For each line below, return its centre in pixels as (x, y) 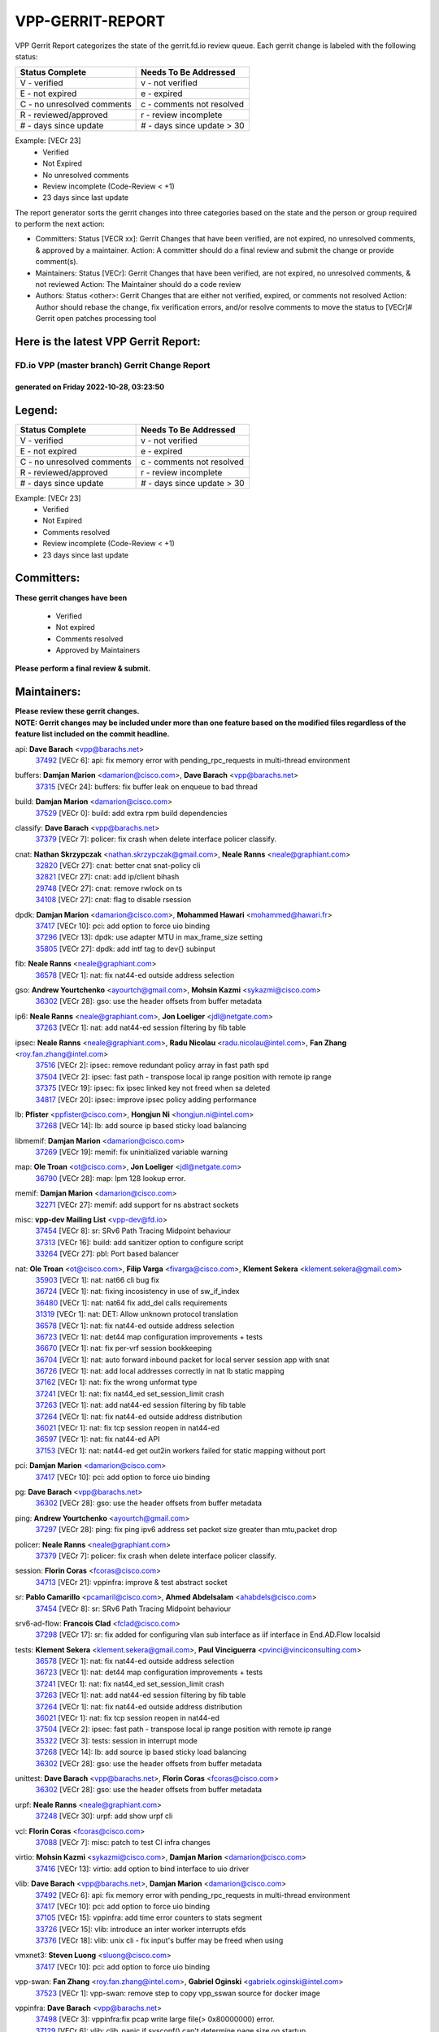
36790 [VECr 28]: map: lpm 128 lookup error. (111, 1178)
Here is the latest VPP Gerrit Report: (108, 342)
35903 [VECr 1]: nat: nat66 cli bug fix (98, 1279)
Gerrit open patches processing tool (96, 319)
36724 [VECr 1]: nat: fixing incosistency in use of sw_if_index (137, 1292)
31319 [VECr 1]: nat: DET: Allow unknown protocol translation (137, 1314)
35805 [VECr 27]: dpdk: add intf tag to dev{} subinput (125, 949)
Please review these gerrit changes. (77, 711)
